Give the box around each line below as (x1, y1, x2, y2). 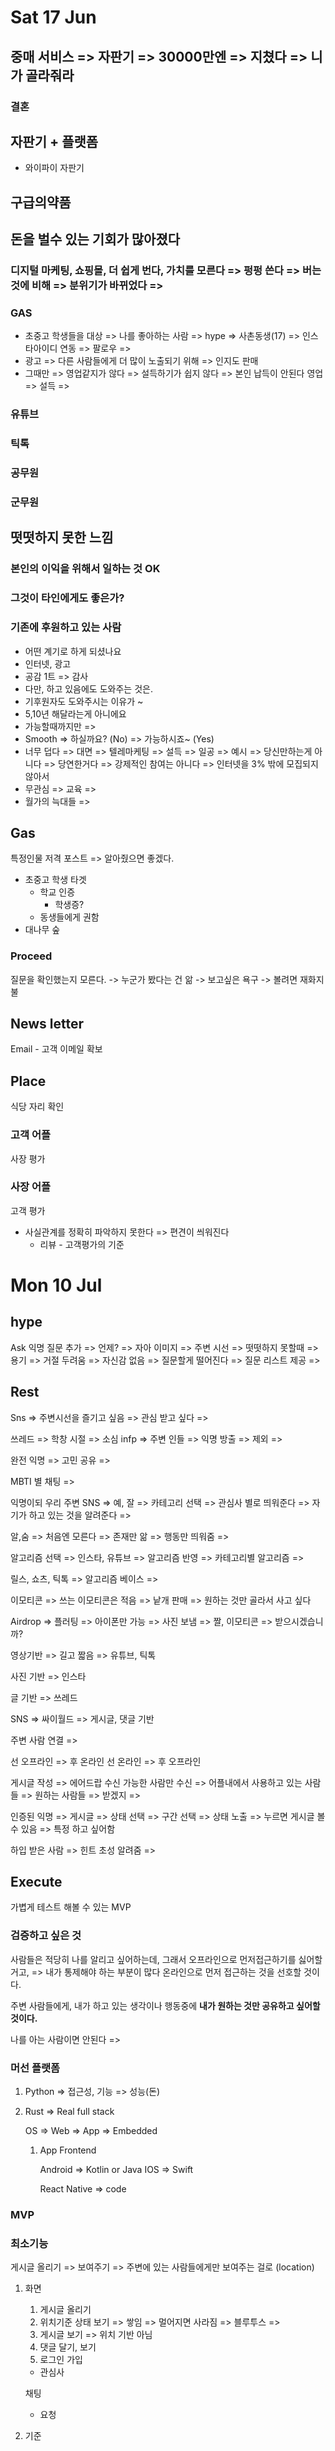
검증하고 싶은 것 (10, 1929, 82, 1943)
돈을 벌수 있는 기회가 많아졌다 (10, 231, 181, 248)
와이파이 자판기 (24, 162, 85, 174)
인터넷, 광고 (24, 657, 72, 670)
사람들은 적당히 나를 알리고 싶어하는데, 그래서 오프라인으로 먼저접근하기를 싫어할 (10, 1953, 323, 1965)
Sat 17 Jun (10, 6, 97, 29)
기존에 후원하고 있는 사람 (10, 621, 122, 635)
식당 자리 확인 (10, 1101, 65, 1113)
